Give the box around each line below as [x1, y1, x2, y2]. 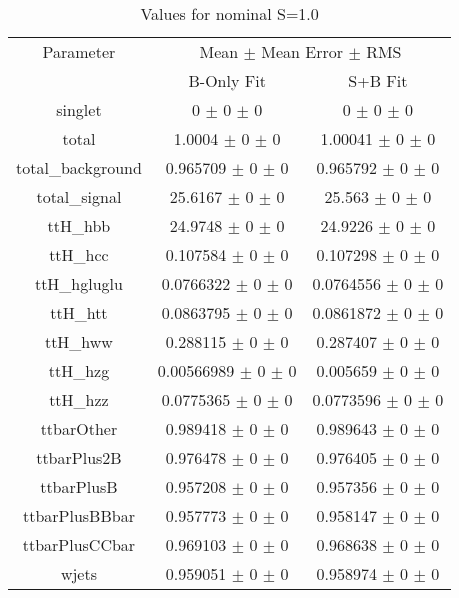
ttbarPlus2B [36, 446, 122, 469]
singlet [56, 98, 102, 121]
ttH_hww [44, 330, 113, 353]
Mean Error [261, 40, 344, 63]
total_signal [36, 185, 122, 208]
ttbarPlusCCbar [22, 533, 136, 556]
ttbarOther [40, 417, 118, 440]
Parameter [42, 40, 116, 63]
